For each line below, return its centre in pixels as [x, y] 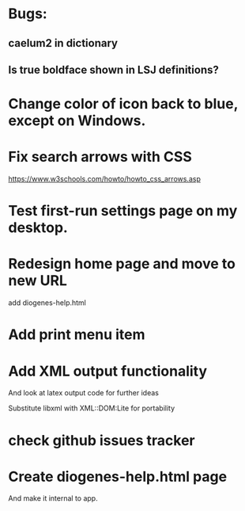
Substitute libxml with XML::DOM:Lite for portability [92, 408]
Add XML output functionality [108, 371]
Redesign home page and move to [122, 264]
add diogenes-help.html [47, 303]
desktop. [38, 228]
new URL [38, 281]
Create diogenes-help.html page [118, 477]
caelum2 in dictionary [63, 43]
